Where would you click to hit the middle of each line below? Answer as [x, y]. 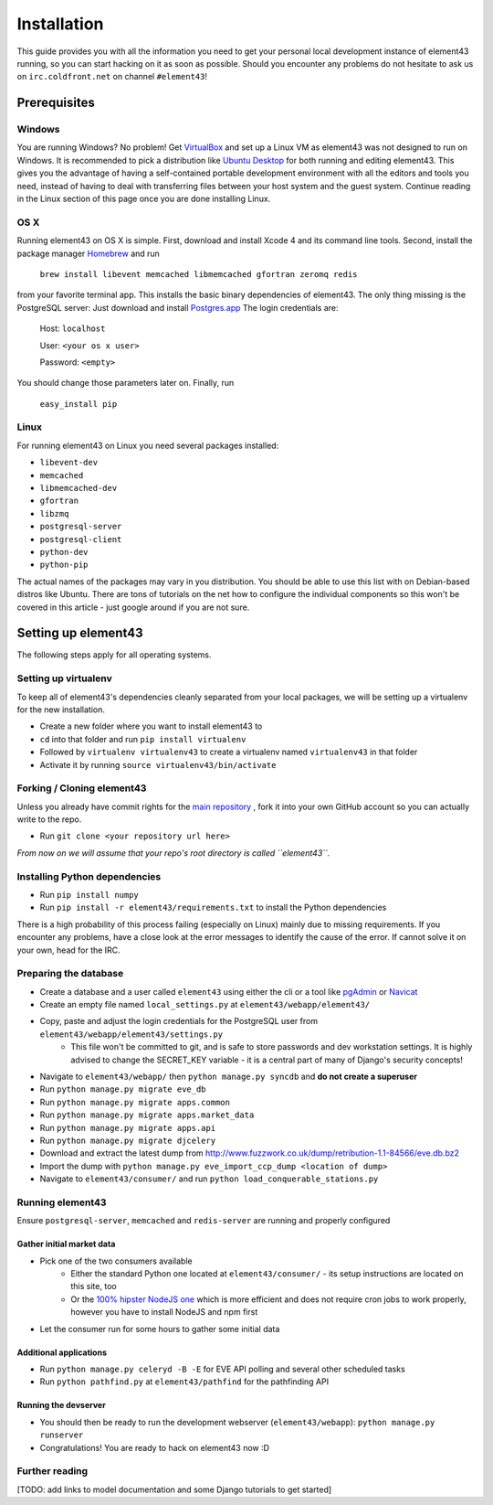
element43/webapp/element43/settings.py [131, 1034]
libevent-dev [69, 463]
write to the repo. [49, 819]
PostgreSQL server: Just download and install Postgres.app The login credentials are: [178, 307]
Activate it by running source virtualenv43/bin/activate [158, 764]
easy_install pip [79, 404]
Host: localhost [73, 328]
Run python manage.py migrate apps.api [128, 1127]
